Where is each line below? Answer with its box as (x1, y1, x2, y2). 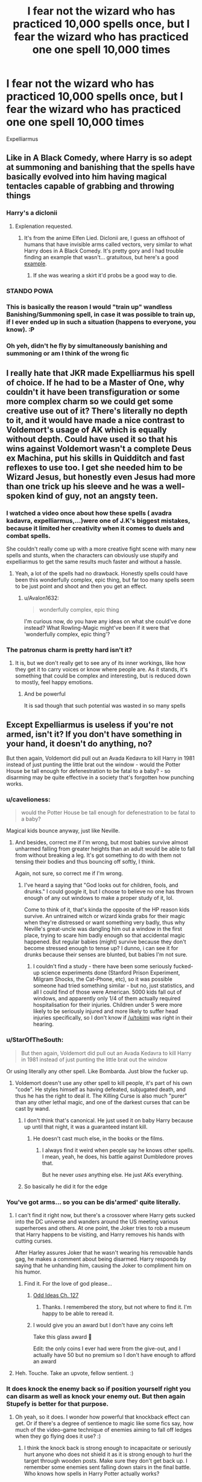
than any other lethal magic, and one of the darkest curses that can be (14, 1098, 190, 1105)
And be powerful (24, 690, 66, 697)
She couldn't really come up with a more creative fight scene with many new (6, 545, 197, 552)
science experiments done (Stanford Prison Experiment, (41, 969, 180, 977)
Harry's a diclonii (6, 209, 57, 217)
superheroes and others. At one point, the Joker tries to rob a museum (14, 1225, 191, 1232)
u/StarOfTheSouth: (6, 1035, 64, 1044)
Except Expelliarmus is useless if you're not (6, 719, 174, 730)
